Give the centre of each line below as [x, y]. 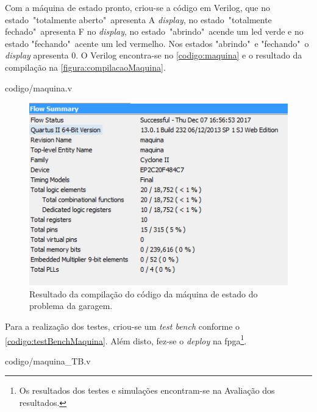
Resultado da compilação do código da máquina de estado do [144, 293]
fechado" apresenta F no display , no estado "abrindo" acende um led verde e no [154, 31]
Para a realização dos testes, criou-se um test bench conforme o [123, 326]
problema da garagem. [71, 306]
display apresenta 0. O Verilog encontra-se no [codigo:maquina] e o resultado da [154, 55]
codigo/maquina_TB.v [48, 360]
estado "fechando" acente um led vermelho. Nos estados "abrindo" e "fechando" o [157, 43]
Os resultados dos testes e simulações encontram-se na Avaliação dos [147, 390]
